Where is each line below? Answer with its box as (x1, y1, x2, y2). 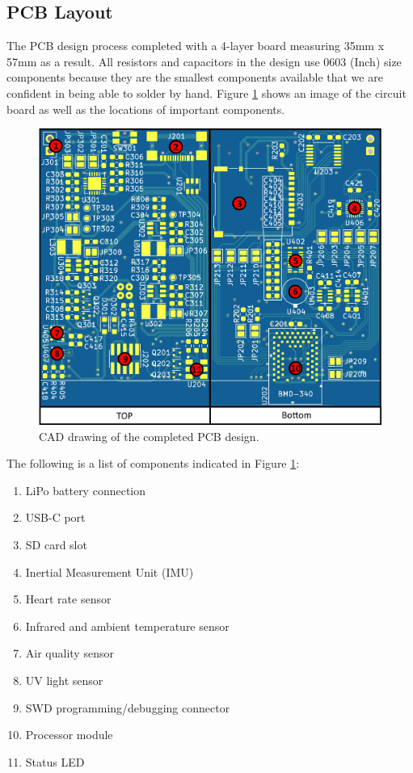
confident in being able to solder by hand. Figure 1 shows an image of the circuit (6, 84, 407, 101)
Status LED (25, 753, 85, 770)
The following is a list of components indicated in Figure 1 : (6, 455, 300, 472)
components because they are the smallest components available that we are (6, 69, 383, 86)
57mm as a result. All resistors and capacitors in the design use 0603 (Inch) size (6, 53, 402, 69)
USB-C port (25, 509, 86, 526)
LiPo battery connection (25, 481, 146, 498)
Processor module (25, 726, 113, 743)
